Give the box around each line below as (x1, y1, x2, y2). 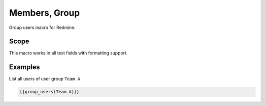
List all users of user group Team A (9, 76, 81, 82)
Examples (9, 63, 40, 71)
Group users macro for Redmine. (9, 25, 76, 30)
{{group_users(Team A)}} (19, 89, 80, 95)
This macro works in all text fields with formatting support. (9, 50, 128, 56)
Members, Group (9, 7, 80, 18)
